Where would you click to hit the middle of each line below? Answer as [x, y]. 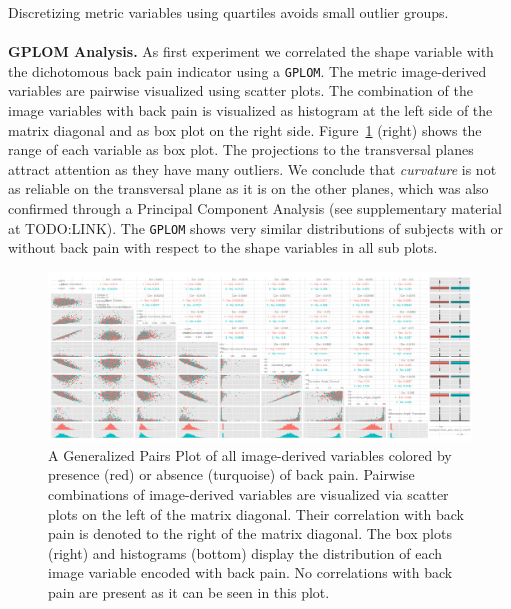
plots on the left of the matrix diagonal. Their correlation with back [256, 513]
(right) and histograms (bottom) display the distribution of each [245, 552]
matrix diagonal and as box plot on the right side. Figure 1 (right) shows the [245, 129]
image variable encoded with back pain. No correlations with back [250, 572]
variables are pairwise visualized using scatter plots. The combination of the [240, 90]
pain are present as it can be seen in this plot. [189, 591]
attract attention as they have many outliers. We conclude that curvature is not [252, 168]
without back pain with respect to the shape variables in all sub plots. [223, 247]
